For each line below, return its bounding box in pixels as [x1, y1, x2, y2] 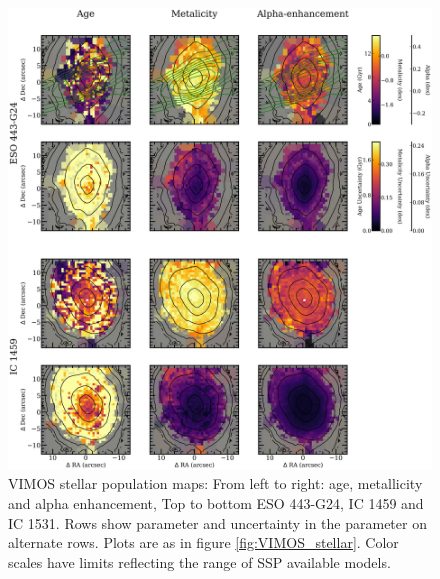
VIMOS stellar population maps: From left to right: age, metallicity [8, 473, 423, 494]
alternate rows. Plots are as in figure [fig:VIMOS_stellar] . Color [8, 532, 399, 553]
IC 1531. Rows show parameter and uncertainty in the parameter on [8, 512, 427, 533]
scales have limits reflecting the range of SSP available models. [8, 551, 391, 572]
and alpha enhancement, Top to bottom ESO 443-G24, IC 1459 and [8, 493, 424, 514]
